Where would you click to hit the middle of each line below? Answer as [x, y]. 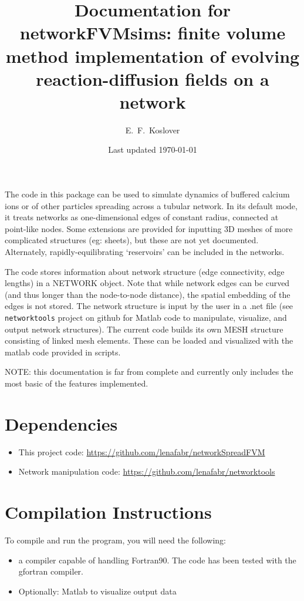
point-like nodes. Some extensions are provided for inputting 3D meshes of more [149, 228]
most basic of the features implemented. [77, 383]
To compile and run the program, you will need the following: [115, 540]
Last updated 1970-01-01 [153, 150]
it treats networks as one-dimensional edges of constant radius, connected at [142, 217]
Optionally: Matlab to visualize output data [97, 591]
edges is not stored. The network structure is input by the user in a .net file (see [149, 306]
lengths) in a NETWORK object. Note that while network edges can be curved [147, 283]
